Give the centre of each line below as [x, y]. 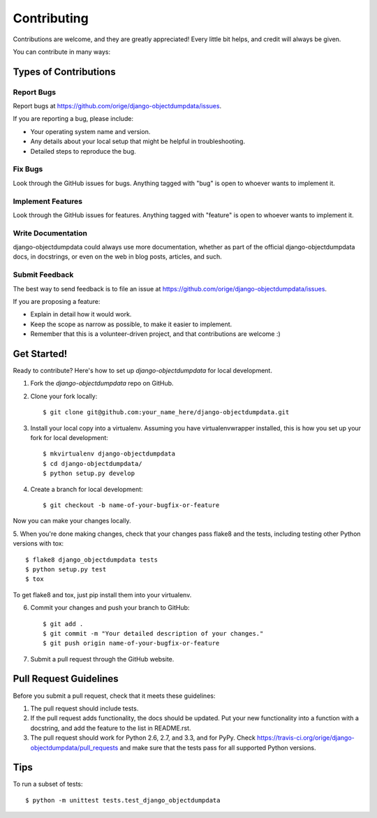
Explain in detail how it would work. [81, 314]
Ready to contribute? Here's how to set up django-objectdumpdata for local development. [142, 371]
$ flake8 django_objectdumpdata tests [92, 560]
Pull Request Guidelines [66, 679]
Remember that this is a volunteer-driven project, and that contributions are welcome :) [155, 334]
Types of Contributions [64, 72]
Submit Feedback [43, 275]
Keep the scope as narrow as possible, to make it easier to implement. [131, 324]
